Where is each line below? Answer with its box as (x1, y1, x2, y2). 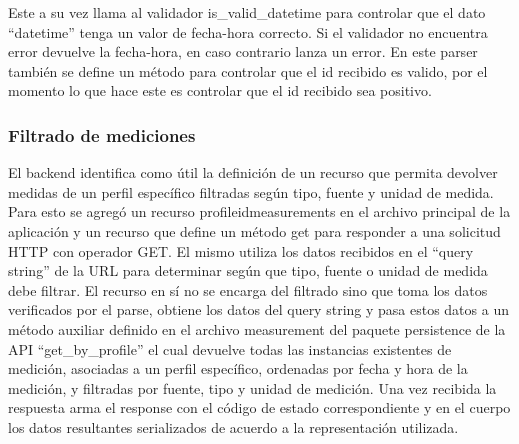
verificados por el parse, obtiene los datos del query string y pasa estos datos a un (8, 299, 509, 320)
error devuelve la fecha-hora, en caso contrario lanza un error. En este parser (8, 41, 478, 62)
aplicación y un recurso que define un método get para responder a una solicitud (8, 220, 501, 241)
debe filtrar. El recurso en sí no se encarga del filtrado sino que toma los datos (8, 279, 488, 300)
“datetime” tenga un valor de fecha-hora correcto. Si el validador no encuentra (8, 21, 488, 42)
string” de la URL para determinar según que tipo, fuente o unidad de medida (8, 260, 488, 281)
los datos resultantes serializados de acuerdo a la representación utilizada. (8, 416, 459, 437)
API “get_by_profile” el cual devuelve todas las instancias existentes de (8, 338, 452, 359)
